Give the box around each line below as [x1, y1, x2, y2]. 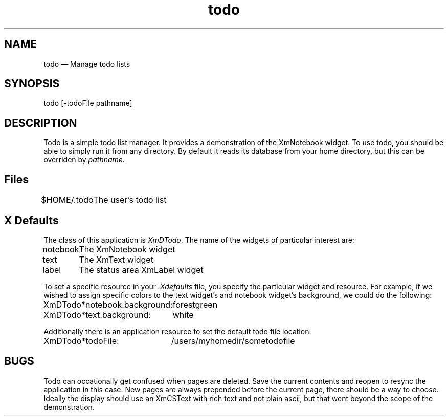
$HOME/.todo [41, 195, 94, 205]
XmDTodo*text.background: [43, 309, 151, 320]
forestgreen [172, 299, 218, 310]
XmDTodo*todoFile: [43, 335, 119, 346]
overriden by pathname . [43, 155, 125, 165]
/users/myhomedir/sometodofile [171, 335, 295, 346]
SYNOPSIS [4, 77, 60, 90]
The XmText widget [79, 254, 153, 265]
